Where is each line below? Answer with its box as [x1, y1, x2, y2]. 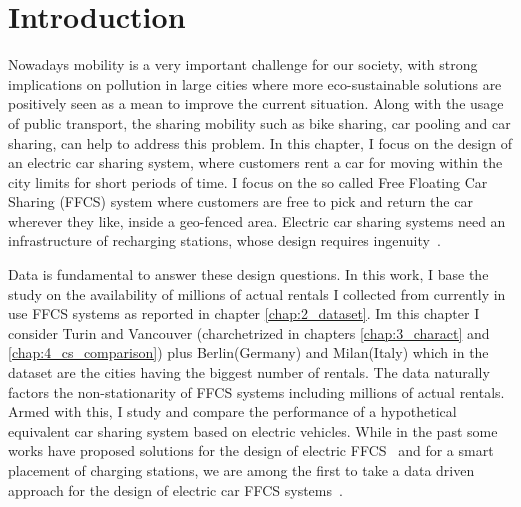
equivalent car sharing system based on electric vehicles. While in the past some [8, 420, 498, 441]
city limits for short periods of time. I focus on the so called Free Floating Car [8, 171, 488, 192]
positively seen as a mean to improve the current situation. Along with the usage [8, 93, 504, 114]
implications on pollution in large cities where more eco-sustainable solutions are [8, 73, 502, 94]
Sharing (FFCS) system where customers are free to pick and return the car [8, 191, 473, 212]
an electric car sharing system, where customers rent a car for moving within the [8, 152, 503, 173]
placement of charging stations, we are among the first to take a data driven [8, 460, 475, 480]
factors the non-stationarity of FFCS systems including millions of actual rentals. [8, 381, 505, 402]
